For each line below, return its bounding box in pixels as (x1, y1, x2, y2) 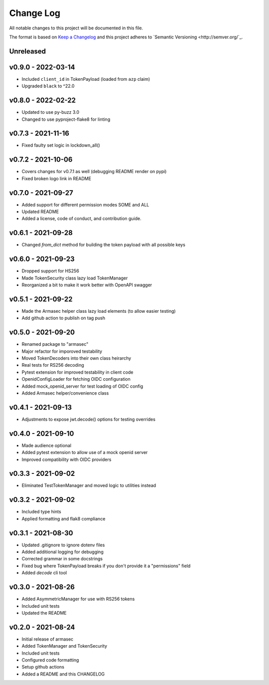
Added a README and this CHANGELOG (21, 671, 105, 677)
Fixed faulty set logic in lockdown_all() (21, 142, 101, 148)
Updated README (21, 209, 59, 215)
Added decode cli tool (21, 570, 67, 576)
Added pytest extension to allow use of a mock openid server (21, 450, 148, 456)
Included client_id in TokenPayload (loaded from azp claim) (21, 76, 150, 82)
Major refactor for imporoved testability (21, 348, 102, 354)
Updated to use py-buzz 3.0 (21, 109, 80, 115)
